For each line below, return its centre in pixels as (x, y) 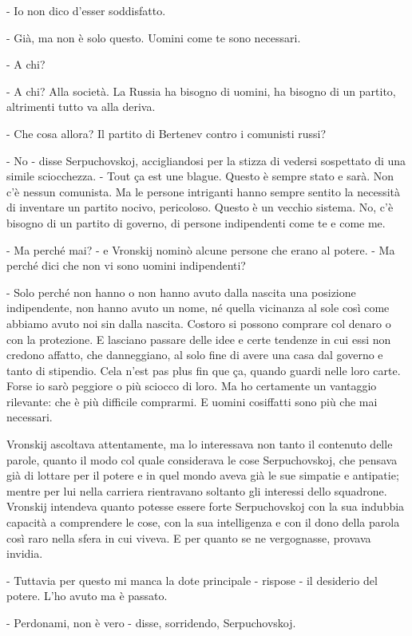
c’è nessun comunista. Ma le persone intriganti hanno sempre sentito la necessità (204, 191)
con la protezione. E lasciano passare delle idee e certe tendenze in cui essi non (199, 339)
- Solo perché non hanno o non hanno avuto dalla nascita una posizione (181, 292)
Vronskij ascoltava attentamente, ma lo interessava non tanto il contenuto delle (200, 444)
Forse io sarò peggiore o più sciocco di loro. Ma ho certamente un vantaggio (192, 386)
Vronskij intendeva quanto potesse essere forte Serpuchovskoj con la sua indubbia (206, 506)
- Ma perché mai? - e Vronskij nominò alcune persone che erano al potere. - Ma (201, 249)
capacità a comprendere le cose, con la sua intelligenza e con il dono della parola (203, 522)
